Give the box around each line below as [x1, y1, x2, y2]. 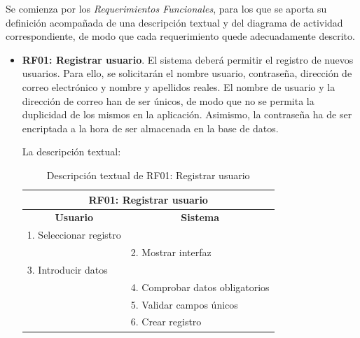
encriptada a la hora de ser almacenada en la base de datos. [22, 120, 279, 135]
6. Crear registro [130, 314, 202, 329]
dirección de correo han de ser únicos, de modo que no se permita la [22, 93, 314, 108]
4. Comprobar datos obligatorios [130, 279, 270, 294]
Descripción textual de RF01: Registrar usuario [46, 167, 250, 182]
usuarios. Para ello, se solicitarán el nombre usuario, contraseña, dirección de [22, 66, 352, 80]
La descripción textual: [22, 144, 121, 159]
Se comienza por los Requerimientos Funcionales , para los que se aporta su [6, 1, 327, 15]
